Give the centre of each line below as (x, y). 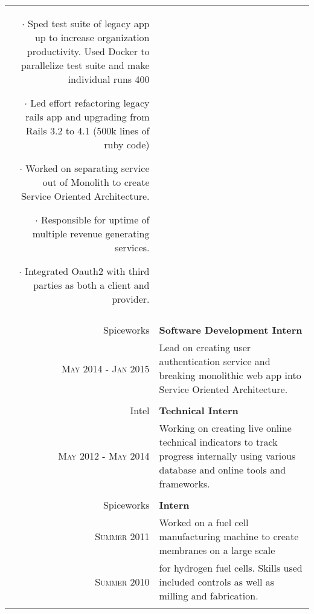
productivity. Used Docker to (88, 51)
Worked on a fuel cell (204, 522)
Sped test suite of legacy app (88, 23)
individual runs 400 (109, 79)
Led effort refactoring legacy (90, 103)
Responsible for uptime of (95, 220)
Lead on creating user (205, 347)
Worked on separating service (88, 168)
